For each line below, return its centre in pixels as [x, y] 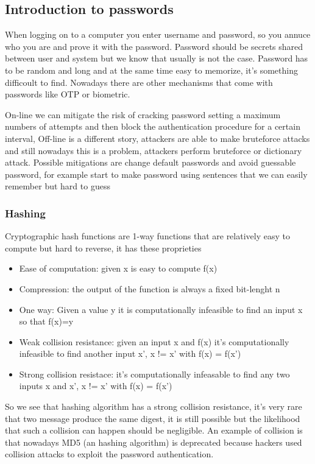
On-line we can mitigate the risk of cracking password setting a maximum [143, 114]
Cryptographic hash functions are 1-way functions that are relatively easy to [147, 236]
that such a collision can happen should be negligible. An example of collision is [154, 430]
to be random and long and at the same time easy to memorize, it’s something [151, 70]
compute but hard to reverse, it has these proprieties [103, 248]
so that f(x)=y [46, 321]
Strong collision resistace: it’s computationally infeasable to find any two [154, 374]
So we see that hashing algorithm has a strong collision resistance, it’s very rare [154, 406]
